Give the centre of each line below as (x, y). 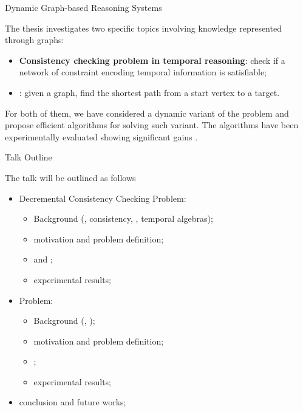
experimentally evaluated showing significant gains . (101, 136)
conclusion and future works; (73, 402)
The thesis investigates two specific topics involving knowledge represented (143, 28)
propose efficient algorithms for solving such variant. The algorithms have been (152, 125)
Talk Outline (29, 157)
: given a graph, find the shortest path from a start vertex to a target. (149, 92)
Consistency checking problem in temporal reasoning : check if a (152, 60)
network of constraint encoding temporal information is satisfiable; (143, 72)
